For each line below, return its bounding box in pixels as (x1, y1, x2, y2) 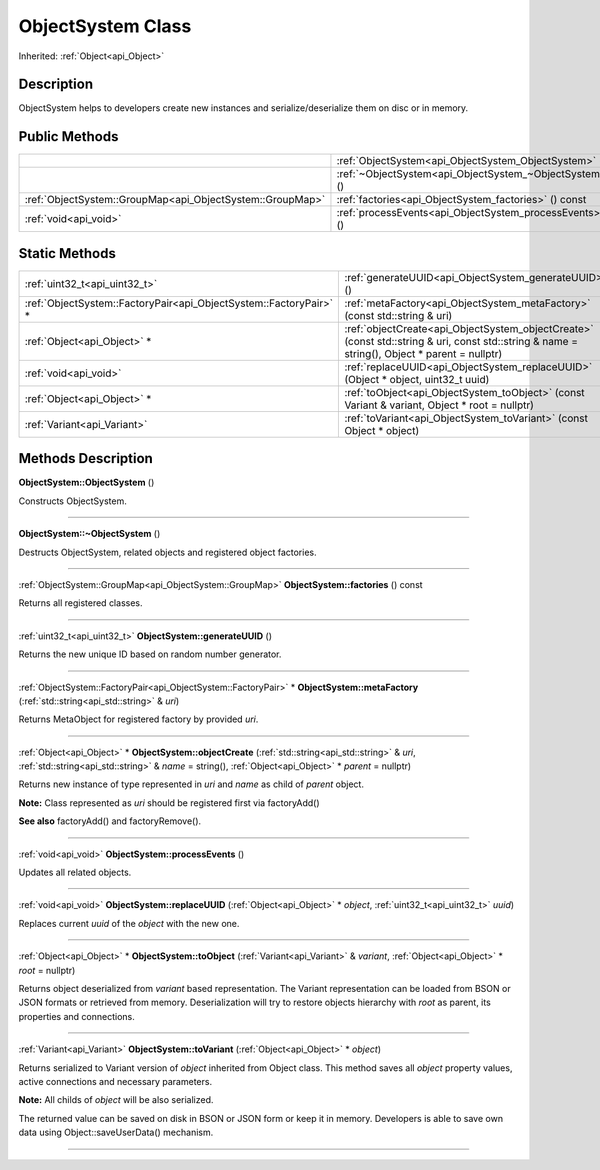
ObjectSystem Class (18, 15, 192, 37)
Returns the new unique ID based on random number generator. (18, 648, 282, 660)
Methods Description (18, 450, 154, 467)
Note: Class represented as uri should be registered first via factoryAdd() (18, 796, 320, 809)
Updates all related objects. (18, 866, 132, 879)
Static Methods (18, 245, 117, 262)
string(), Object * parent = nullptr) (344, 346, 503, 360)
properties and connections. (18, 1010, 135, 1022)
